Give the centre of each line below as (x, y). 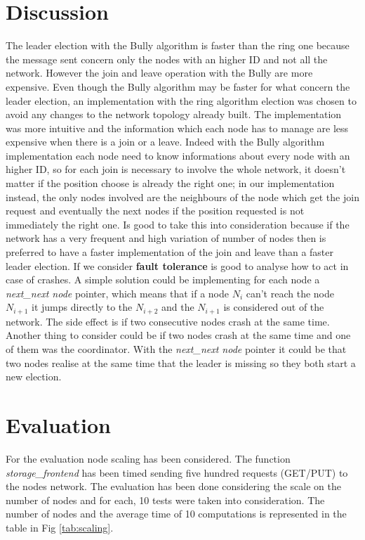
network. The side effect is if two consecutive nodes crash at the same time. (168, 321)
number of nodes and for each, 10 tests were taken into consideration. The (165, 500)
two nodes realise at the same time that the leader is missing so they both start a (181, 362)
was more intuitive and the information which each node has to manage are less (177, 128)
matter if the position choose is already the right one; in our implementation (170, 183)
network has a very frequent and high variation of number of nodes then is (166, 238)
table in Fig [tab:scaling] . (60, 527)
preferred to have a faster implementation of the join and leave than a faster (170, 252)
